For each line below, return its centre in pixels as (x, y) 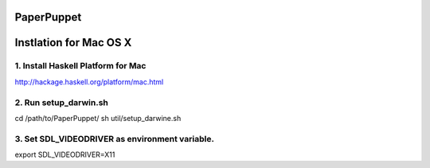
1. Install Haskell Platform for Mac (80, 66)
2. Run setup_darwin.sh (62, 102)
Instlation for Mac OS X (73, 43)
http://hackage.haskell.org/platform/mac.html (89, 82)
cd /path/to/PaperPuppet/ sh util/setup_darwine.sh (98, 118)
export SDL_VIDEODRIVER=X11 (65, 154)
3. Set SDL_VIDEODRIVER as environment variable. (115, 139)
